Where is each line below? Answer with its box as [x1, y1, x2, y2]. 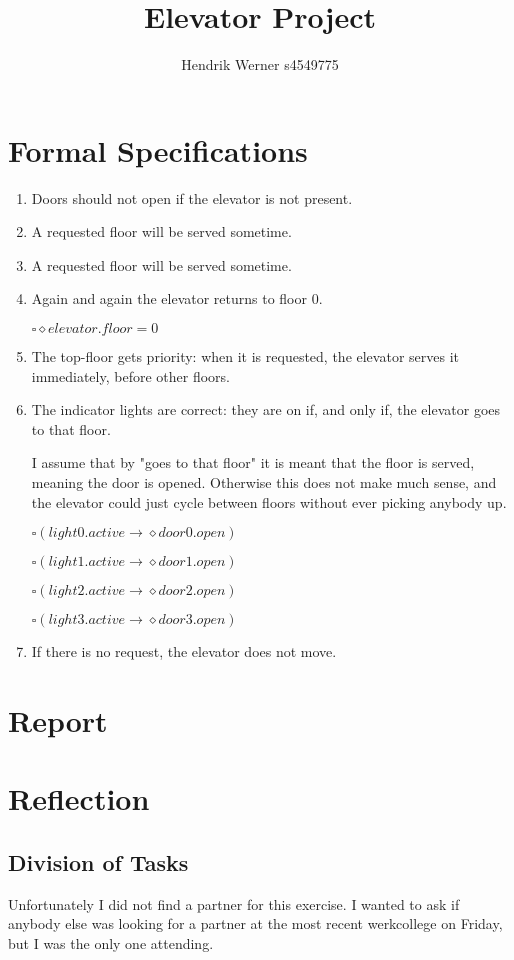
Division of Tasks [8, 846, 189, 877]
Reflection [8, 778, 150, 819]
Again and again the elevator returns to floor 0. [31, 288, 323, 309]
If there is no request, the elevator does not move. [31, 641, 337, 662]
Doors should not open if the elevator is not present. [31, 187, 353, 208]
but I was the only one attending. [8, 932, 214, 953]
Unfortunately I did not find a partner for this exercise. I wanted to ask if [8, 893, 460, 914]
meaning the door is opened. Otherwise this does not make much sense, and [31, 472, 497, 492]
